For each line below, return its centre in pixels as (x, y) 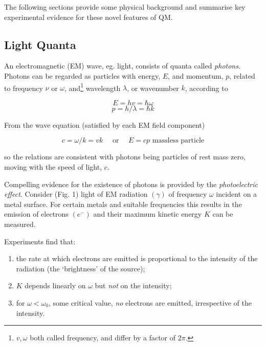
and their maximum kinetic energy (148, 214)
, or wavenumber (153, 88)
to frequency (24, 88)
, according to (206, 88)
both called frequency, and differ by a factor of (103, 338)
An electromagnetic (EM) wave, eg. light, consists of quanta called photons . (122, 66)
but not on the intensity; (133, 285)
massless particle (178, 141)
